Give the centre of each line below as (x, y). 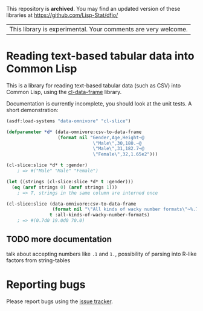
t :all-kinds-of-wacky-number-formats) (99, 215)
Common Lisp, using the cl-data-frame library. (64, 92)
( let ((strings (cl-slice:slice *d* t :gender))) (70, 181)
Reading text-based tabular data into (100, 56)
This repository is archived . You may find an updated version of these (93, 9)
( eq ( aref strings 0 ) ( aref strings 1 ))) (65, 187)
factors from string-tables (38, 260)
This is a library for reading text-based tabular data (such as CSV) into (94, 85)
